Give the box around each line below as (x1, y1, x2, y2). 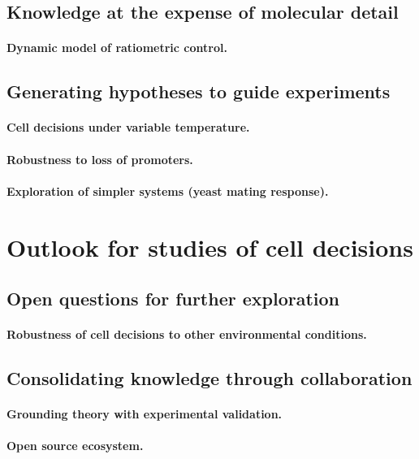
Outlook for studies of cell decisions (6, 230, 413, 263)
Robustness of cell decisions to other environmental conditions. (6, 326, 367, 343)
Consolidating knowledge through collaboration (6, 366, 413, 391)
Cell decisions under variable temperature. (6, 119, 250, 136)
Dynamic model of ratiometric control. (6, 39, 227, 56)
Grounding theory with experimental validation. (6, 405, 283, 422)
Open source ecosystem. (6, 437, 144, 454)
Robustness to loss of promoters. (6, 150, 193, 167)
